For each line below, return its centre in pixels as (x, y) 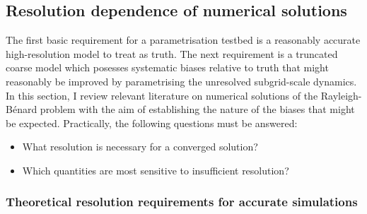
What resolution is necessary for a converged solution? (140, 147)
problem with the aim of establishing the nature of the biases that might (197, 109)
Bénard (22, 109)
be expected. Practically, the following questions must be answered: (152, 123)
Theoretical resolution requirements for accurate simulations (182, 202)
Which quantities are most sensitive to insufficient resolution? (156, 170)
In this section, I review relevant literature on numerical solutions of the (162, 95)
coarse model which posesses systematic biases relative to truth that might (167, 67)
